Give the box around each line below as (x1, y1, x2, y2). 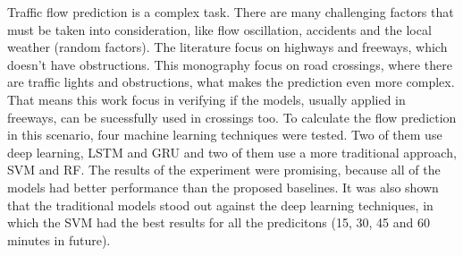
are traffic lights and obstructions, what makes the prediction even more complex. (7, 73, 455, 91)
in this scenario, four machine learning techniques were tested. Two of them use (7, 125, 442, 144)
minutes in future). (7, 230, 111, 249)
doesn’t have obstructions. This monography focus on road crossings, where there (7, 55, 452, 73)
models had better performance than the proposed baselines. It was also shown (7, 177, 439, 196)
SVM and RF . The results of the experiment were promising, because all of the (7, 160, 441, 179)
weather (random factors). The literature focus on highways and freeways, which (7, 38, 448, 56)
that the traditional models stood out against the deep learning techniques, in (7, 195, 434, 214)
